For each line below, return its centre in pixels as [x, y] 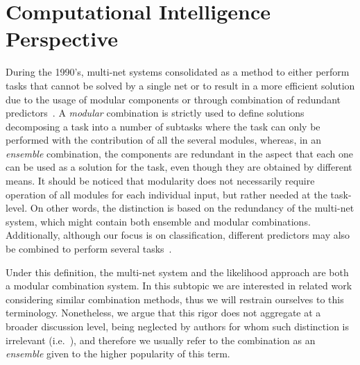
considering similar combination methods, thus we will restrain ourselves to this [175, 299]
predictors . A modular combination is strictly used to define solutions [155, 113]
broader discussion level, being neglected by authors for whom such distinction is [177, 326]
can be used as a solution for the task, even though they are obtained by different [179, 167]
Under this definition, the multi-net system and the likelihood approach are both [177, 272]
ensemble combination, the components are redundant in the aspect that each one [180, 153]
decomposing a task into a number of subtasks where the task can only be [163, 126]
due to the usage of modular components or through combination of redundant [173, 99]
